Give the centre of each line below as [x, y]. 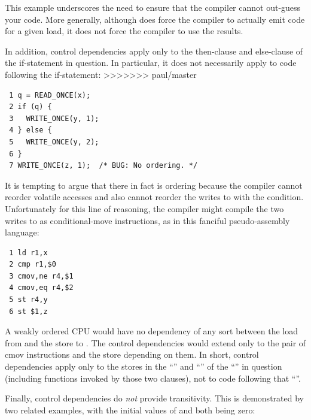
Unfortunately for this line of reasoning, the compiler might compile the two [144, 208]
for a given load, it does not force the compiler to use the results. [124, 31]
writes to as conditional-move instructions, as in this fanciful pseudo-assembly [147, 220]
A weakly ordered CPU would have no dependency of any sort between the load [151, 331]
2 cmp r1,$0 [33, 265]
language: [22, 232]
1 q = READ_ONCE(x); [50, 95]
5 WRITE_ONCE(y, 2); [54, 142]
